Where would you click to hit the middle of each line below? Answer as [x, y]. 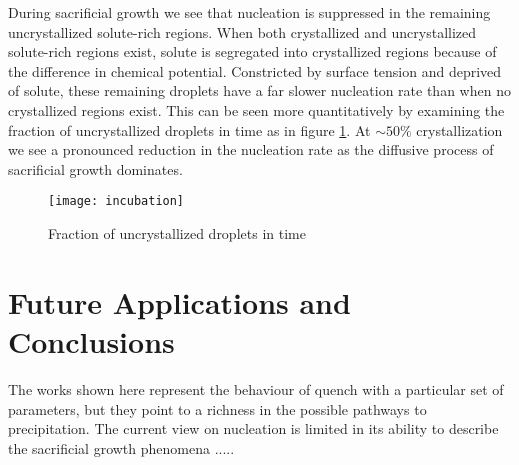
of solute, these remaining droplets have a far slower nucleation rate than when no [259, 90]
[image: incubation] [116, 201]
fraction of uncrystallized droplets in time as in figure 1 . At [189, 129]
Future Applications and [179, 301]
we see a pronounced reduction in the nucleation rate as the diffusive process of [251, 149]
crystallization [459, 129]
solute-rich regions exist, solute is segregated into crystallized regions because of [252, 51]
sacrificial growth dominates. [95, 168]
